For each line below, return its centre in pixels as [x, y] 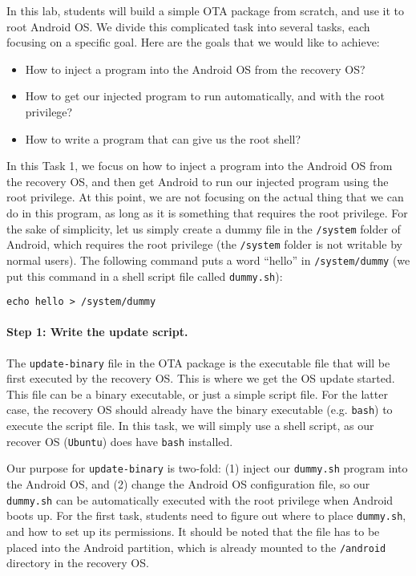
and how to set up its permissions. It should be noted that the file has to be [193, 531]
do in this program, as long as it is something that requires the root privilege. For [207, 212]
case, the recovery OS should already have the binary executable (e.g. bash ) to [200, 410]
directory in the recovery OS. [78, 563]
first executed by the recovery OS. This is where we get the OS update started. [201, 378]
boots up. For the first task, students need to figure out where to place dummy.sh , [206, 515]
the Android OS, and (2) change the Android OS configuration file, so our [188, 484]
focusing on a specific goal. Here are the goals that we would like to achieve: [193, 42]
